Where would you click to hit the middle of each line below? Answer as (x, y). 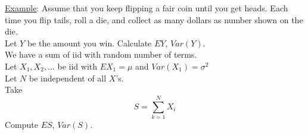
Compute (21, 124)
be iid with (77, 66)
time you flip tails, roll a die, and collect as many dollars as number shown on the (154, 19)
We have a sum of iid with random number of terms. (101, 54)
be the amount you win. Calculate (89, 43)
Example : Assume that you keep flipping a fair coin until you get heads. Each (147, 8)
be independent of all (68, 78)
